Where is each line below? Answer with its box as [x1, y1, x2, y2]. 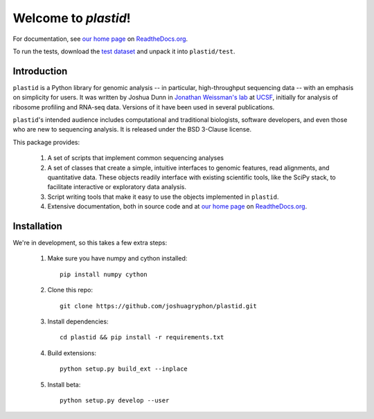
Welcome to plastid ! [12, 10, 131, 26]
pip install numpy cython [60, 270, 148, 278]
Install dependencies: [47, 317, 109, 326]
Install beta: [47, 380, 81, 389]
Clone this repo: [47, 286, 93, 294]
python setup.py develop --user [60, 396, 170, 404]
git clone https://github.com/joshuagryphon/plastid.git [60, 302, 258, 310]
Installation [12, 220, 62, 232]
